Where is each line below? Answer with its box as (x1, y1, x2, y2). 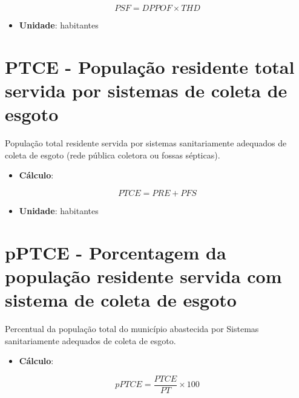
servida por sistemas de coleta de (5, 77, 287, 102)
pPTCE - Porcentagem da (5, 240, 226, 264)
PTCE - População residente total (5, 54, 295, 79)
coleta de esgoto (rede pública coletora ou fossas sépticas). (5, 148, 220, 161)
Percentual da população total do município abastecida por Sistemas (5, 322, 259, 334)
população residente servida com (5, 263, 282, 288)
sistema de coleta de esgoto (5, 287, 237, 312)
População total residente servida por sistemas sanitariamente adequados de (5, 137, 287, 149)
